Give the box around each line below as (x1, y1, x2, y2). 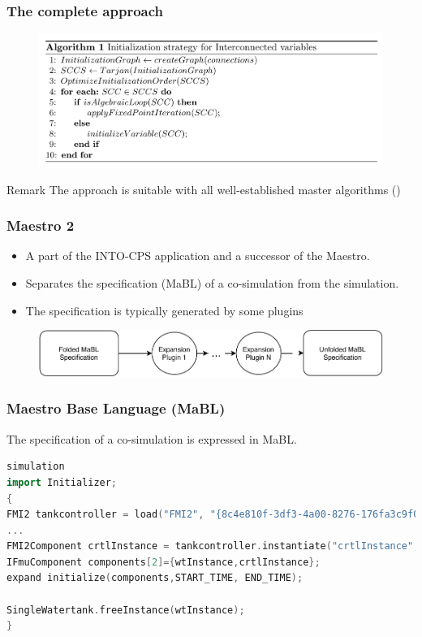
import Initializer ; (6, 476, 118, 488)
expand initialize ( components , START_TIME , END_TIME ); (6, 572, 304, 584)
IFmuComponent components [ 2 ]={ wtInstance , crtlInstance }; (6, 556, 321, 568)
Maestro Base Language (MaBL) (6, 398, 226, 418)
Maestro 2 (6, 215, 75, 236)
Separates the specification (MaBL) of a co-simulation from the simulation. (25, 274, 399, 291)
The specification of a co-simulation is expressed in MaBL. (6, 430, 297, 447)
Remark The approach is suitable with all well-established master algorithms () (6, 180, 401, 197)
